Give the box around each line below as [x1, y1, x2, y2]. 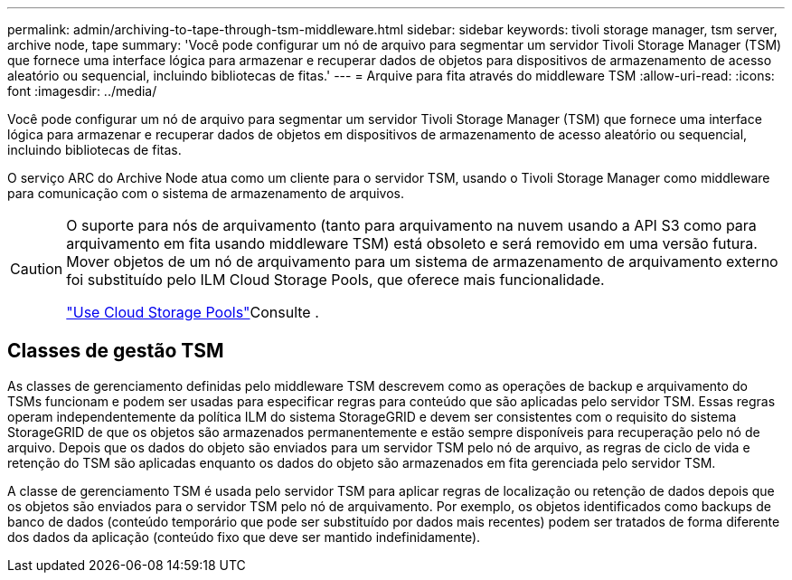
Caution [10, 260, 63, 278]
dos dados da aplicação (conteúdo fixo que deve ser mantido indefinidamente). [7, 528, 481, 545]
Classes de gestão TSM [7, 339, 224, 363]
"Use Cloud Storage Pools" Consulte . [66, 303, 319, 321]
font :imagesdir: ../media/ [7, 83, 157, 99]
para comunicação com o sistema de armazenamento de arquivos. [7, 185, 404, 201]
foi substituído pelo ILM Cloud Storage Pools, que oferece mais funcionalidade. [66, 271, 605, 289]
